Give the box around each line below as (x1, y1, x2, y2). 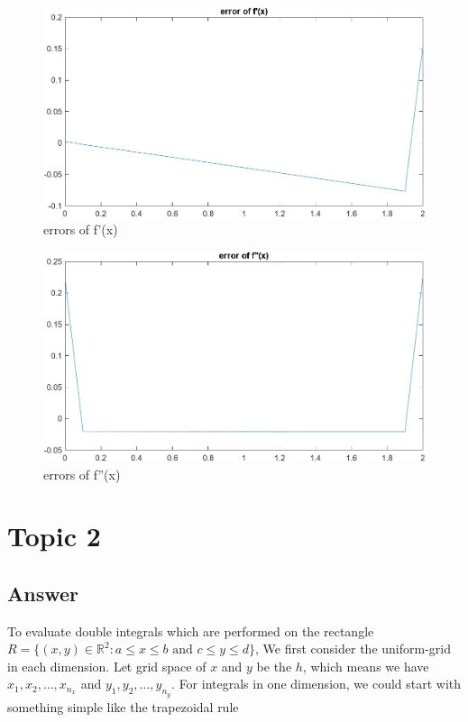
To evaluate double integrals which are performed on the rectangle (7, 621, 374, 640)
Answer (7, 579, 79, 607)
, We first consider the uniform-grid (255, 639, 451, 658)
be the (256, 656, 292, 675)
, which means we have (302, 656, 429, 675)
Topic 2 (7, 517, 101, 554)
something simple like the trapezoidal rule (7, 697, 239, 716)
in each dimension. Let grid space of (7, 656, 206, 675)
